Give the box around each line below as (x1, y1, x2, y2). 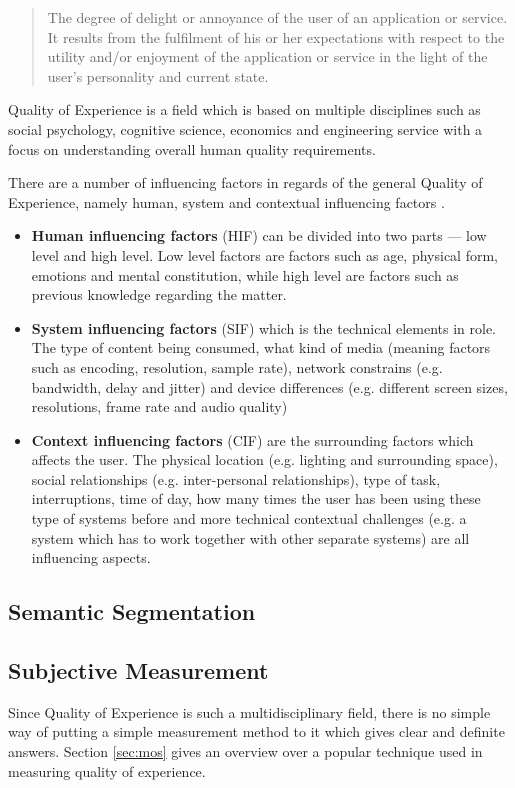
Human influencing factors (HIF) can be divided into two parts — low (31, 225, 487, 246)
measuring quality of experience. (8, 760, 206, 781)
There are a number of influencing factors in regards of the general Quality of (8, 172, 483, 193)
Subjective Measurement (8, 655, 269, 686)
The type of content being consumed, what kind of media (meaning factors (31, 337, 491, 358)
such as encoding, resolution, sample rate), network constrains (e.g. (31, 356, 443, 377)
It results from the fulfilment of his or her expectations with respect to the (47, 26, 505, 47)
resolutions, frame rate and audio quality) (31, 396, 288, 417)
